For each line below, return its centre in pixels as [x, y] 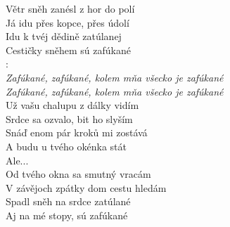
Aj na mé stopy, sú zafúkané [67, 215]
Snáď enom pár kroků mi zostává [77, 132]
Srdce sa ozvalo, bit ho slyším [69, 118]
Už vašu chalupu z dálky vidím [72, 105]
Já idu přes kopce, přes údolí [68, 22]
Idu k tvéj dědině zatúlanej [64, 36]
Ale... [17, 160]
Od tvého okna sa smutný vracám [78, 174]
